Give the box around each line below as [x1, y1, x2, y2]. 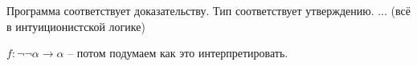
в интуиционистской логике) [6, 17, 145, 34]
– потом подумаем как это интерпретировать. [67, 45, 288, 61]
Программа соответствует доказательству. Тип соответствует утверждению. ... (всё [6, 2, 411, 18]
